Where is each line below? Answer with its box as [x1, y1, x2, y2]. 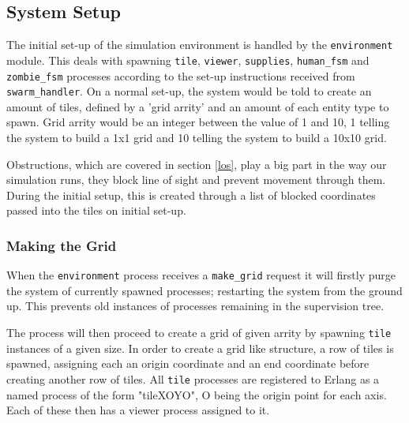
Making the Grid [6, 235, 117, 255]
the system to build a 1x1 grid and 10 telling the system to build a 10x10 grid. [6, 129, 387, 146]
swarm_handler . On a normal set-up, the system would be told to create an [6, 83, 372, 99]
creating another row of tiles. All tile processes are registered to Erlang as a [6, 370, 380, 387]
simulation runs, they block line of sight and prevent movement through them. [6, 171, 386, 188]
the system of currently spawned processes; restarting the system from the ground [6, 282, 403, 298]
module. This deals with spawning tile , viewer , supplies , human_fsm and [6, 51, 370, 68]
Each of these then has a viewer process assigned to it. [6, 402, 270, 418]
